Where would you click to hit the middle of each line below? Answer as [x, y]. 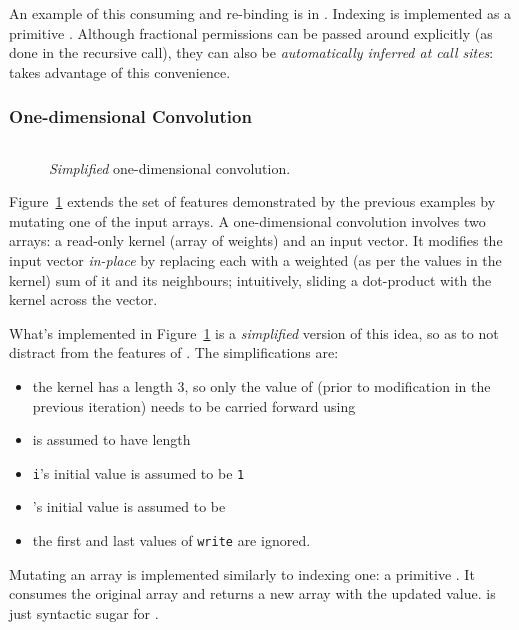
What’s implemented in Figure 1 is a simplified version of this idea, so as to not [254, 332]
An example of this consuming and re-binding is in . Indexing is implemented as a [260, 13]
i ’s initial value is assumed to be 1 [138, 472]
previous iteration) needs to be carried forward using [194, 405]
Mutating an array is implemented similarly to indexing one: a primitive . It [242, 573]
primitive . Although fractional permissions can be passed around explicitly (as [251, 32]
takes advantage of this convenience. [120, 71]
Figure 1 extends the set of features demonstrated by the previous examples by [252, 201]
